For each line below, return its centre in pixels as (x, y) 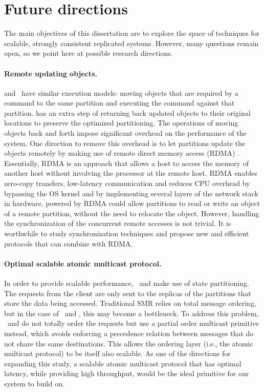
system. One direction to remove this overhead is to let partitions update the (125, 143)
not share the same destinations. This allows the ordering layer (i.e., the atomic (129, 343)
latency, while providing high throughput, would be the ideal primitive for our (127, 373)
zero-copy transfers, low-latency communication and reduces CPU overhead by (127, 183)
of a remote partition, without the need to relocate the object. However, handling (132, 213)
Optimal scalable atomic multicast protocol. (83, 263)
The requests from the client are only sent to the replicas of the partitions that (128, 293)
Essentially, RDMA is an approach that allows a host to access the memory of (126, 163)
